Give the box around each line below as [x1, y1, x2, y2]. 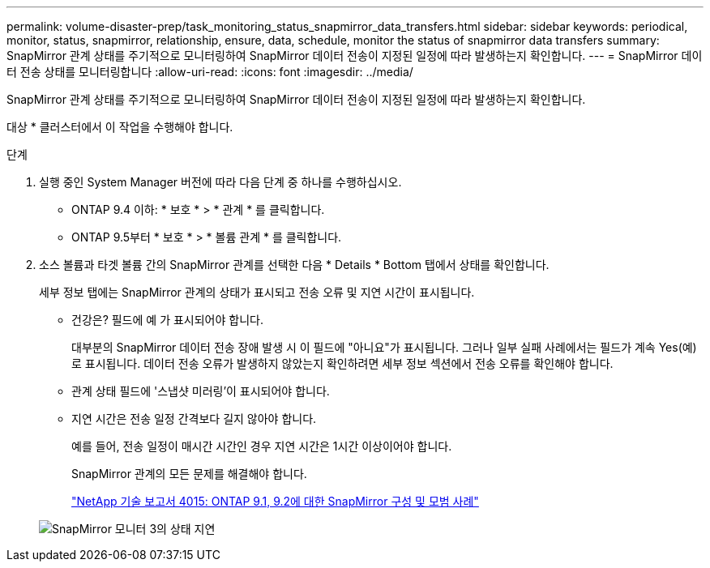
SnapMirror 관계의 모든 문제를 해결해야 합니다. [71, 467, 307, 480]
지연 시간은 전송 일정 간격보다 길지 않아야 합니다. [71, 412, 317, 425]
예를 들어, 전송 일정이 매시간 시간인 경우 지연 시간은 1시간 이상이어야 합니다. [71, 439, 452, 453]
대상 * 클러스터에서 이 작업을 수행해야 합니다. [6, 120, 233, 134]
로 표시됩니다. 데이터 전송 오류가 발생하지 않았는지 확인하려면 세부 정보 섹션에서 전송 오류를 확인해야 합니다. [71, 357, 614, 370]
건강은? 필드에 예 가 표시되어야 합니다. [71, 313, 263, 327]
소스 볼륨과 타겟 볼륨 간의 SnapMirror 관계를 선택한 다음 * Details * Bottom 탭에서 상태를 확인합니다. [39, 258, 550, 271]
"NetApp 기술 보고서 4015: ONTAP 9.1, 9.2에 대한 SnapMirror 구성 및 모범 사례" [71, 494, 479, 508]
